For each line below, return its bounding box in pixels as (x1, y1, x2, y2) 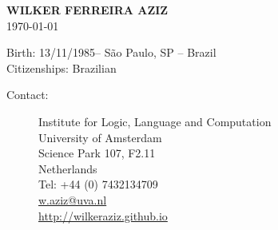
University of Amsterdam (38, 129, 162, 145)
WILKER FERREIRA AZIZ (6, 2, 169, 18)
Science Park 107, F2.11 (38, 145, 156, 161)
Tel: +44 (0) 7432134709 (38, 176, 158, 192)
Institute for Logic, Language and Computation (38, 113, 272, 129)
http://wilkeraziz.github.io (38, 207, 168, 224)
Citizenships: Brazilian (6, 59, 117, 76)
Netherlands (38, 160, 97, 176)
